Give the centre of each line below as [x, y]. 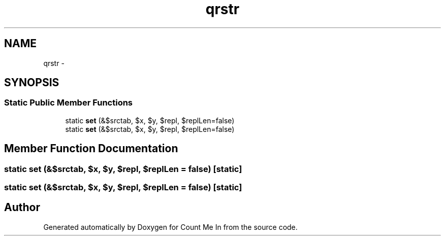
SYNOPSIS [32, 83]
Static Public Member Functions [69, 103]
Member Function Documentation [91, 149]
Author [22, 208]
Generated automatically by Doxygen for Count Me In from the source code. [170, 227]
